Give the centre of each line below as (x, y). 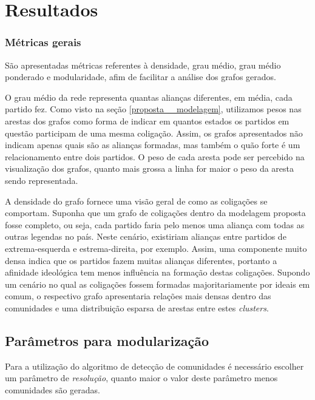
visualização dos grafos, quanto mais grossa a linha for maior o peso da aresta (150, 168)
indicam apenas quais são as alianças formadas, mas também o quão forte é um (153, 145)
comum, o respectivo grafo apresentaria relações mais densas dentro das (138, 296)
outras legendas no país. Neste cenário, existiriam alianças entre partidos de (146, 236)
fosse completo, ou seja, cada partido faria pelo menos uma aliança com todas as (155, 224)
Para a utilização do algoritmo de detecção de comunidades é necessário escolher (154, 366)
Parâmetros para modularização (107, 340)
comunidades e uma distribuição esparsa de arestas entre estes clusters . (137, 307)
